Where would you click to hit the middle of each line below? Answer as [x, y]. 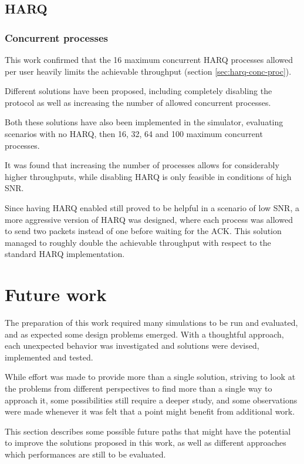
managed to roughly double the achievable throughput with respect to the [138, 242]
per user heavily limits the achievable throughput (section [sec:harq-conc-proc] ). [148, 71]
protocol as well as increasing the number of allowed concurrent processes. [138, 102]
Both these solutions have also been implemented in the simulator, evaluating [144, 122]
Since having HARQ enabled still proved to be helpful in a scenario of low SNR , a [152, 207]
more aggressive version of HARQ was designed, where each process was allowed [149, 219]
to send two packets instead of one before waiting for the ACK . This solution [143, 231]
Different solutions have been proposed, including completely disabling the [139, 91]
